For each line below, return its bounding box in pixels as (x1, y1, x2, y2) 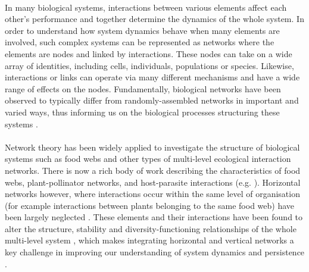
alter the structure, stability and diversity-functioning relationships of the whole (5, 222, 296, 235)
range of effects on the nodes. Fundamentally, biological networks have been (5, 82, 281, 95)
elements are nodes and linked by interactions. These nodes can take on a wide (5, 47, 292, 60)
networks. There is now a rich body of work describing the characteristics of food (5, 164, 301, 176)
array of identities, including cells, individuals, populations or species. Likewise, (5, 59, 294, 71)
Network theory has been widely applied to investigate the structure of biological (5, 140, 300, 153)
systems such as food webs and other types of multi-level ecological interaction (5, 152, 291, 165)
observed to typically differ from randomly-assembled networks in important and (5, 94, 299, 107)
